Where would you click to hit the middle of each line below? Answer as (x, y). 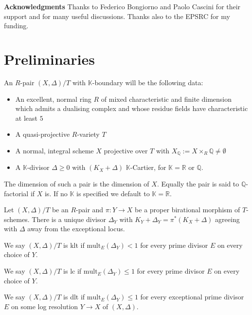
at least (26, 118)
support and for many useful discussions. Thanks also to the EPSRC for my (117, 16)
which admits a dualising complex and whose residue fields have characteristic (132, 108)
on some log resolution (45, 306)
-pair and (90, 210)
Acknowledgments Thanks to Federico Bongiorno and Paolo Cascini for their (122, 6)
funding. (16, 26)
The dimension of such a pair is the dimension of (77, 183)
